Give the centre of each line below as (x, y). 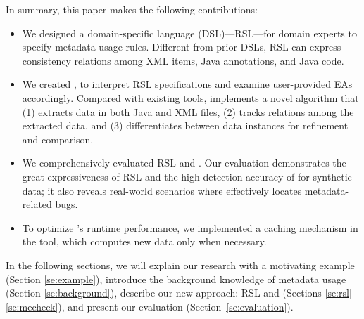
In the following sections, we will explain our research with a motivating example (180, 265)
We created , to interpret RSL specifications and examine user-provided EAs (187, 84)
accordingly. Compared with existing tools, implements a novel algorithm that (190, 97)
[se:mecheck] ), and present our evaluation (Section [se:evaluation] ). (150, 306)
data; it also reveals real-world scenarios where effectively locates (162, 190)
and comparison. (58, 139)
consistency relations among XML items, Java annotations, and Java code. (183, 60)
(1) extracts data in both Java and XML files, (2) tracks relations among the (188, 111)
